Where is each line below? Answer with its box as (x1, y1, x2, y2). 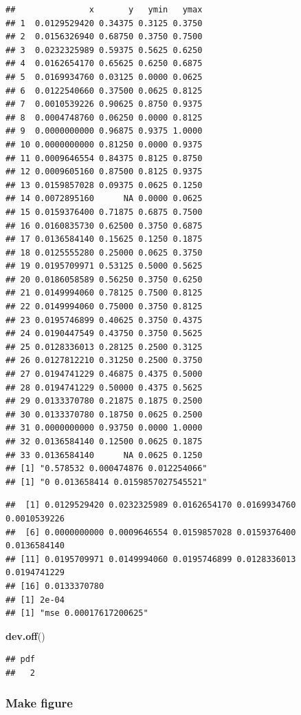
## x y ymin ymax (5, 5, 203, 14)
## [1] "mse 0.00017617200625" (5, 608, 148, 619)
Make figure (5, 694, 73, 712)
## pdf (5, 654, 35, 665)
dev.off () (5, 628, 45, 643)
